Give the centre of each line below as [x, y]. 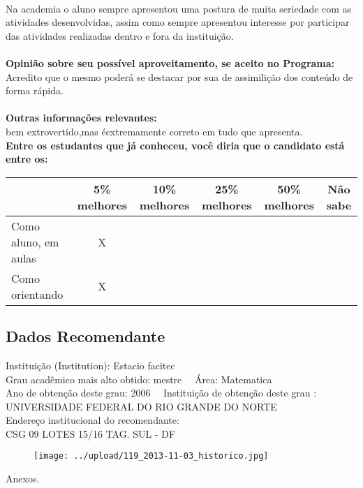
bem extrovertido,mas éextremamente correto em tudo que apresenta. [154, 131]
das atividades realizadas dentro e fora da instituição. [120, 35]
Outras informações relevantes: [81, 118]
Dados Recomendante [86, 336]
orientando [37, 294]
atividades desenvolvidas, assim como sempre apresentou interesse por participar [178, 22]
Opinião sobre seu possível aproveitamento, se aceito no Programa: [170, 62]
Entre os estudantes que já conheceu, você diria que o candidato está [175, 145]
